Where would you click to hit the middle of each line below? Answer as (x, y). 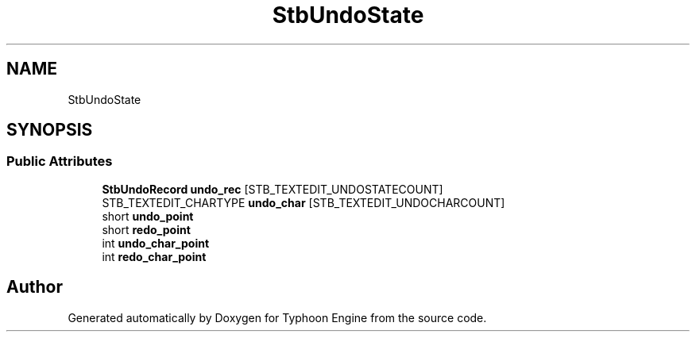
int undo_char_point (156, 243)
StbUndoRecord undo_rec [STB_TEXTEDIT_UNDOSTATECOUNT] (273, 189)
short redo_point (146, 229)
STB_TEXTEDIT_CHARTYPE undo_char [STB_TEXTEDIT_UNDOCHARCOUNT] (304, 202)
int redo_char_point (154, 256)
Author (35, 287)
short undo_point (148, 216)
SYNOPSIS (50, 130)
